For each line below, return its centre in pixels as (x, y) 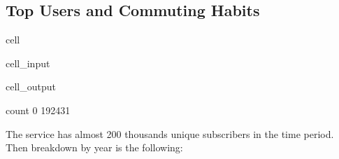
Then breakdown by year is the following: (94, 147)
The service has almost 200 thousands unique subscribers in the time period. (170, 133)
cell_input (28, 63)
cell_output (31, 87)
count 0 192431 (38, 110)
